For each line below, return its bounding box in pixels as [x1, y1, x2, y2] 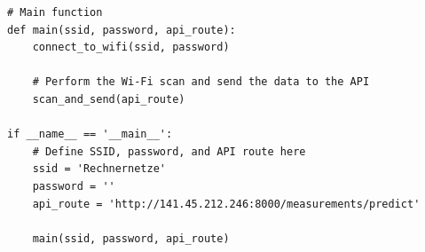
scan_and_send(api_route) [32, 92, 185, 106]
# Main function [7, 6, 103, 19]
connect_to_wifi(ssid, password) [32, 41, 230, 54]
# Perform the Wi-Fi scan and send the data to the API [32, 75, 370, 89]
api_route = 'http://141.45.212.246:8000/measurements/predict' [32, 197, 421, 210]
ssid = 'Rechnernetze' [32, 162, 166, 176]
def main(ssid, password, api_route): [7, 23, 236, 36]
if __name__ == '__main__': [7, 128, 173, 141]
